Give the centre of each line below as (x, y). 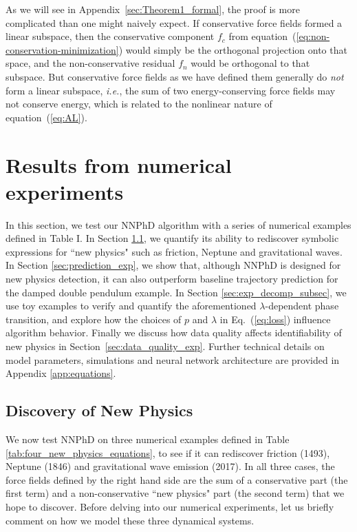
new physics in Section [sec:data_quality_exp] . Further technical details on (165, 346)
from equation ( (262, 36)
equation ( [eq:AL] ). (46, 117)
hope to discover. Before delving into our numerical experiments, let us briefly (170, 506)
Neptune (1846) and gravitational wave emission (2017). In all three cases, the (170, 466)
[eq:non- (313, 36)
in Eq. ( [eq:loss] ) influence (275, 319)
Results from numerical (119, 164)
